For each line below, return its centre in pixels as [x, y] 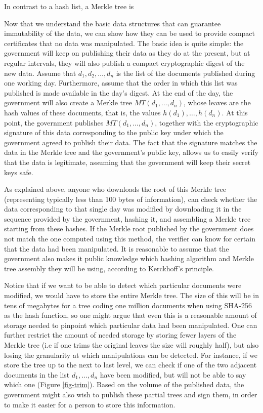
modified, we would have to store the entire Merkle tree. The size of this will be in [131, 295]
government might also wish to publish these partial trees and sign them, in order [131, 394]
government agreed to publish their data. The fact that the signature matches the [131, 142]
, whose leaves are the [217, 102]
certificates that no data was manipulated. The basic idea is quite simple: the [124, 43]
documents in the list [37, 374]
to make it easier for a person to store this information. [90, 404]
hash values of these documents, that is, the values [82, 112]
